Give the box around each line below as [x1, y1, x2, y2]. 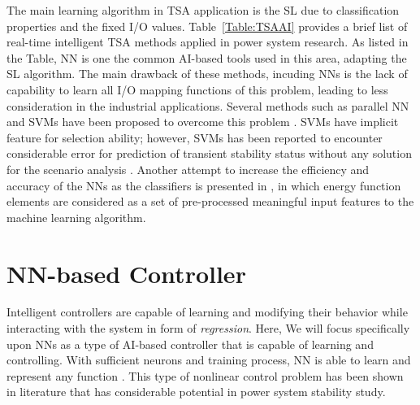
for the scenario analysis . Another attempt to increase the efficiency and [6, 160, 370, 177]
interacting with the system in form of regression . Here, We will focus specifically [6, 320, 410, 337]
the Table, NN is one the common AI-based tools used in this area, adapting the [6, 49, 407, 66]
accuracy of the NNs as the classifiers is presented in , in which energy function [6, 176, 401, 194]
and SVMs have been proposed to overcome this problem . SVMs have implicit [6, 113, 399, 130]
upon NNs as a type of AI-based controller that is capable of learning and [6, 335, 374, 352]
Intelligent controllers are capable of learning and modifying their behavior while [6, 303, 408, 320]
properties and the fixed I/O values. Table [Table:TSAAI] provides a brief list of [6, 17, 408, 34]
